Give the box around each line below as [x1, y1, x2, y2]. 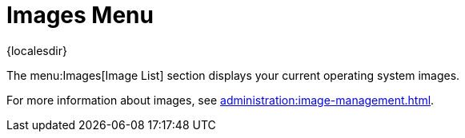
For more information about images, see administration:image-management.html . [6, 93, 435, 107]
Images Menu [6, 2, 154, 29]
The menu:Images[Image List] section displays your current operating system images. [6, 68, 460, 82]
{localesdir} [6, 43, 67, 57]
